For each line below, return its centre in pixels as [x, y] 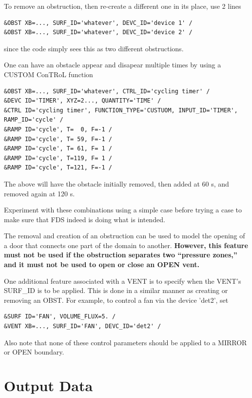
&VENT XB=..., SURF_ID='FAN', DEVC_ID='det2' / [83, 326]
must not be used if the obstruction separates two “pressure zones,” [121, 255]
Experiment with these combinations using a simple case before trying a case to [123, 210]
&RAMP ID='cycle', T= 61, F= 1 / [58, 149]
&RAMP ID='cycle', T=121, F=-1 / [58, 168]
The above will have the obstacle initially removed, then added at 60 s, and [116, 183]
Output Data [48, 385]
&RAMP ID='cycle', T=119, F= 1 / [58, 158]
